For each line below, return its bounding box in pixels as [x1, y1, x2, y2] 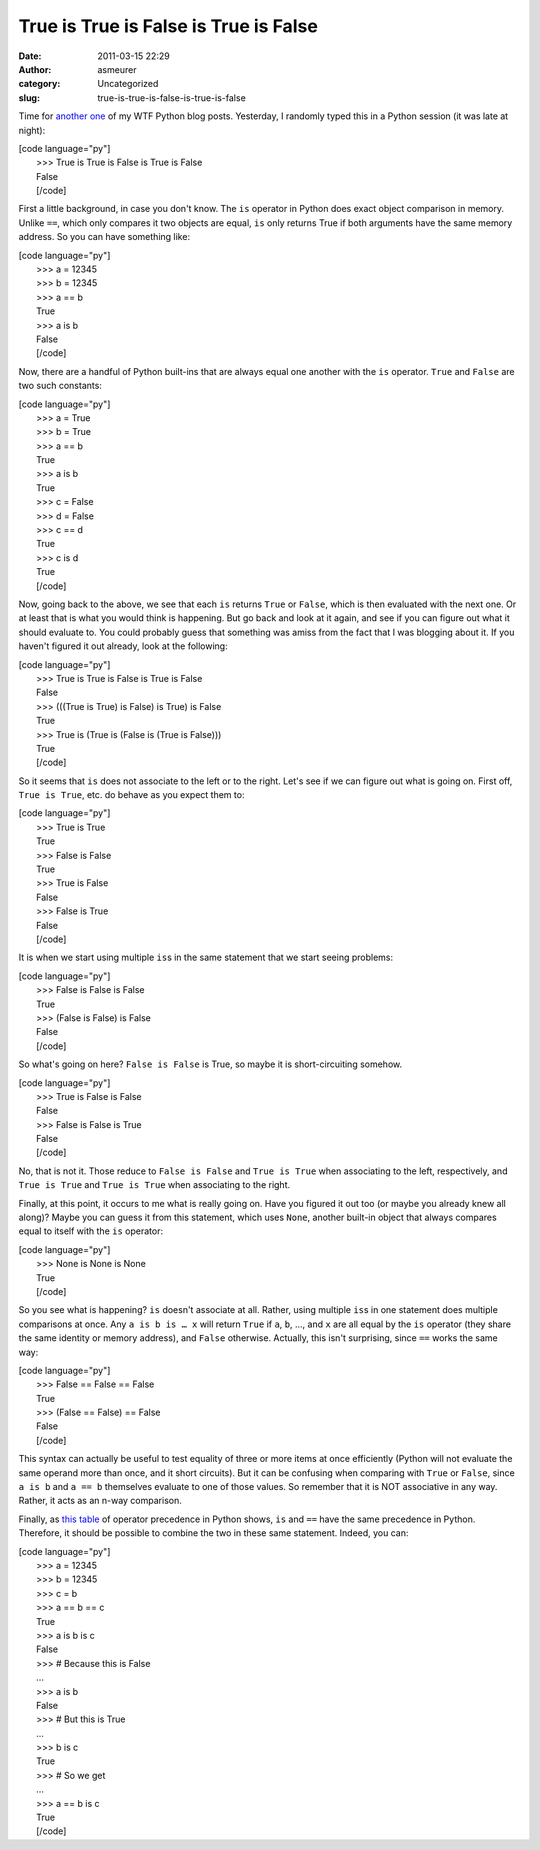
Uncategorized [97, 78, 159, 90]
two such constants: [18, 380, 102, 392]
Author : [18, 63, 52, 75]
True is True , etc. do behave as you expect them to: [18, 789, 245, 801]
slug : [18, 91, 40, 104]
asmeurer [97, 63, 137, 75]
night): [18, 124, 46, 136]
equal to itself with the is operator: [18, 1225, 164, 1237]
